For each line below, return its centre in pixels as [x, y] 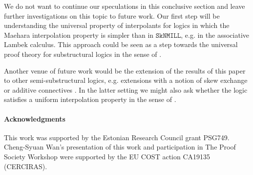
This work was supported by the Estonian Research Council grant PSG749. [117, 137]
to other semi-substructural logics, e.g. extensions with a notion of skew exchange [126, 80]
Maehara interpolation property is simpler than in [79, 35]
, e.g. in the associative [215, 35]
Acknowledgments [35, 118]
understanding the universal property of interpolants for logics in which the [117, 25]
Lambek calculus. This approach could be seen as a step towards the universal [121, 44]
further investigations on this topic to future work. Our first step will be [112, 15]
